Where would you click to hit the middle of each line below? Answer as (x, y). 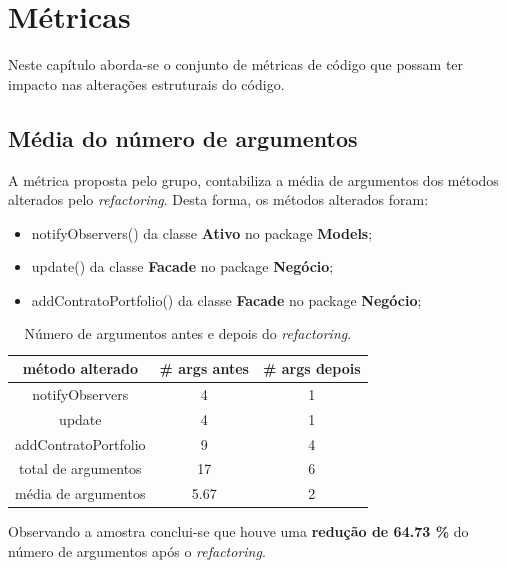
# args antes (204, 368)
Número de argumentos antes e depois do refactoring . (188, 333)
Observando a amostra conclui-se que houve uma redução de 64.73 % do (238, 531)
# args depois (311, 368)
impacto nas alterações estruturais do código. (146, 83)
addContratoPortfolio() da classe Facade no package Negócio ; (226, 299)
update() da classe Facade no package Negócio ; (182, 266)
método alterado (80, 368)
